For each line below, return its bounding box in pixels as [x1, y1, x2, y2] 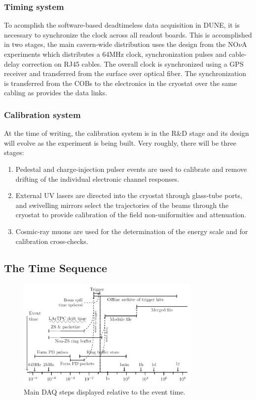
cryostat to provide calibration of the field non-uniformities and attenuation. [15, 209, 247, 220]
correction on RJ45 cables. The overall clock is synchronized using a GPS [22, 58, 244, 69]
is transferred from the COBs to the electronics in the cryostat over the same [4, 78, 237, 88]
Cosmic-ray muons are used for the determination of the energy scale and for [15, 226, 248, 236]
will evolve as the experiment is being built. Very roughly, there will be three [4, 137, 236, 148]
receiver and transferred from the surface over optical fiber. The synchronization [4, 68, 247, 79]
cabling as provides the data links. [4, 87, 108, 98]
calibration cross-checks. [15, 236, 88, 246]
